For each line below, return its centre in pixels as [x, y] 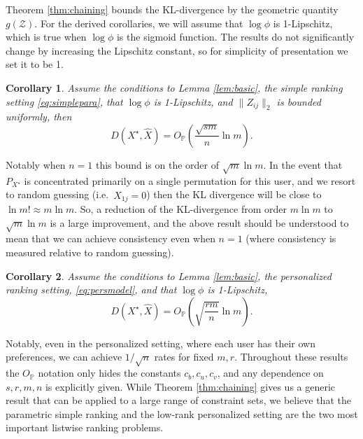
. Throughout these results [291, 357]
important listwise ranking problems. [85, 427]
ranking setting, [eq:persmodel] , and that [91, 290]
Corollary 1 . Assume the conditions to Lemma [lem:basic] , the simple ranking [174, 87]
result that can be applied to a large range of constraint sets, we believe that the [178, 400]
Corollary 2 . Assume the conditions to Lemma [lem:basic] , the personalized [169, 276]
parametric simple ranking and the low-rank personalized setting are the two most [182, 413]
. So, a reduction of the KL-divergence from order [180, 208]
